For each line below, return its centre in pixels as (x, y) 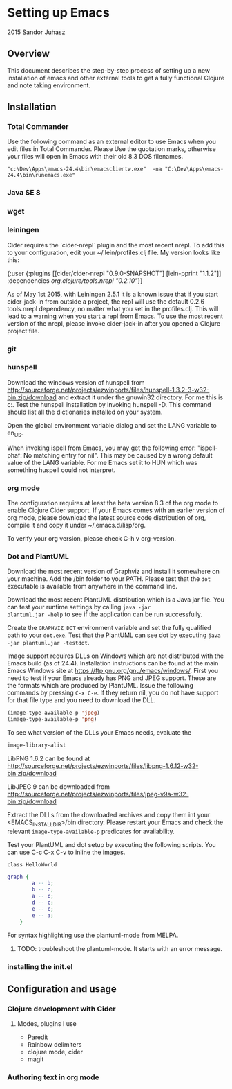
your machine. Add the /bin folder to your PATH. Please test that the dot (109, 579)
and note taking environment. (49, 85)
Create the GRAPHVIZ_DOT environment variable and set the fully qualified (109, 628)
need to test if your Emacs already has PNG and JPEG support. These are (112, 678)
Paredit (38, 1037)
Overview (29, 54)
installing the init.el (40, 966)
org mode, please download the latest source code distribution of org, (107, 517)
